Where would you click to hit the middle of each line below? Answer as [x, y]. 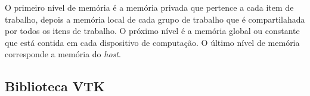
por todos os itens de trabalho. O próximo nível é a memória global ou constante [152, 31]
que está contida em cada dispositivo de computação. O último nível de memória [152, 42]
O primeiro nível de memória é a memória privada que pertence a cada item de [149, 7]
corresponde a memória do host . [63, 54]
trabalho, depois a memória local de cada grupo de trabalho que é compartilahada [155, 19]
